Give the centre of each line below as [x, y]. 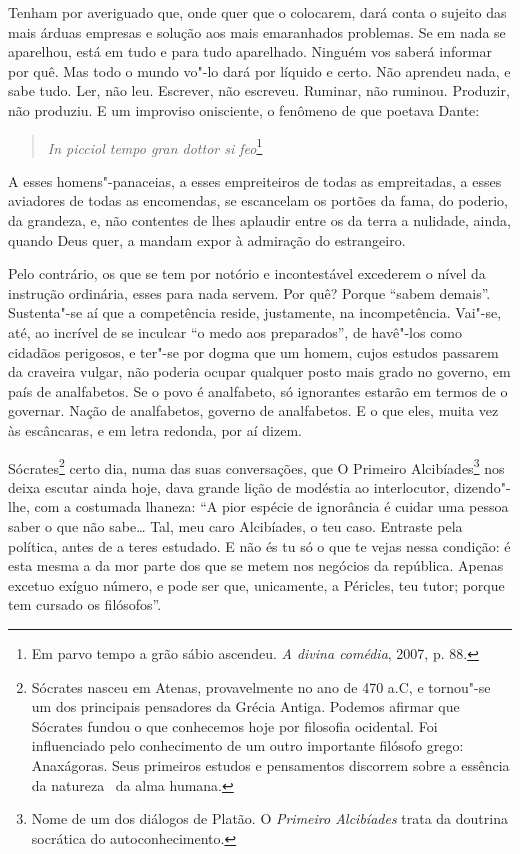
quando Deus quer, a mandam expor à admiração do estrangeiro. [207, 239]
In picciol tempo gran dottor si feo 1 [155, 146]
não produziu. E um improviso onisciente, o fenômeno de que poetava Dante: [244, 109]
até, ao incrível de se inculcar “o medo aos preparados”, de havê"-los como [235, 331]
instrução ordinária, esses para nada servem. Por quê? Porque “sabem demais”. [249, 292]
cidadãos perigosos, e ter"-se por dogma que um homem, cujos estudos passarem [253, 351]
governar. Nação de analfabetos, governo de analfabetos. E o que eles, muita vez [253, 410]
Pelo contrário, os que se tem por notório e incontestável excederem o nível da [247, 273]
